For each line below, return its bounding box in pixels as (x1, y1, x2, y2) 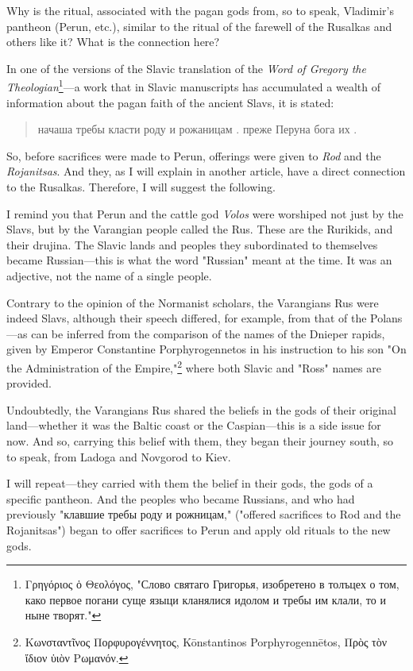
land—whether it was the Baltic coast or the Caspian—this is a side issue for (6, 417, 381, 434)
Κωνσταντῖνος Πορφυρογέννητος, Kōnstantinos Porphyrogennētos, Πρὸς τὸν (25, 633, 388, 650)
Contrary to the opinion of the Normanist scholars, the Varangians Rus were (6, 294, 379, 310)
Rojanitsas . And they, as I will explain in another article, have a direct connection (6, 163, 406, 179)
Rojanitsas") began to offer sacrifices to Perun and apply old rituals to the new (6, 521, 391, 538)
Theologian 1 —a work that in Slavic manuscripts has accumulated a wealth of (6, 76, 380, 95)
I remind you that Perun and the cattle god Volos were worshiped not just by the (6, 205, 403, 222)
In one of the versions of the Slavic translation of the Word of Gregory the (6, 60, 366, 76)
